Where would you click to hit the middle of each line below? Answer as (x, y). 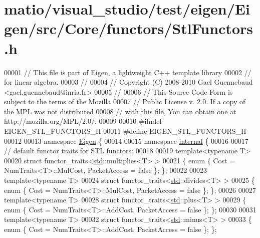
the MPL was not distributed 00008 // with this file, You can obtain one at (120, 111)
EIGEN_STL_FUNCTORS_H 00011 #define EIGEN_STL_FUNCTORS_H (125, 131)
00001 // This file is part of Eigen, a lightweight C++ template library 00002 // (128, 72)
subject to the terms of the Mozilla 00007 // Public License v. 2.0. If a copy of (125, 101)
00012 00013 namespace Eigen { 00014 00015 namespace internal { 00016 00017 (126, 141)
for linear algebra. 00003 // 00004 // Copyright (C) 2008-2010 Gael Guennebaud (128, 82)
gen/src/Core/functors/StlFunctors (128, 28)
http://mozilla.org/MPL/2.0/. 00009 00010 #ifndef (83, 121)
